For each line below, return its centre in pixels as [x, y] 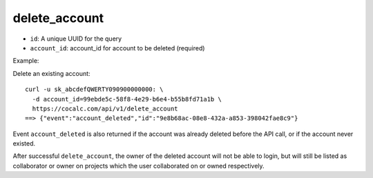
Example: [26, 61]
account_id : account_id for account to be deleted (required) [117, 48]
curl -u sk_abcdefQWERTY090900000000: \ [94, 89]
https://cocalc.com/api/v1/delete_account [105, 108]
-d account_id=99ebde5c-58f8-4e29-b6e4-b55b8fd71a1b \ [127, 99]
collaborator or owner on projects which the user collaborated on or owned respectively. [139, 166]
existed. [24, 144]
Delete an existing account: [51, 73]
